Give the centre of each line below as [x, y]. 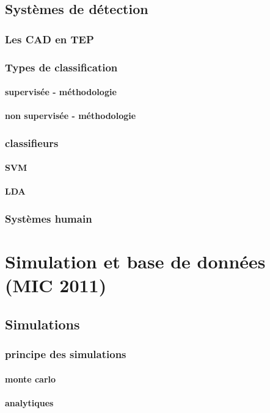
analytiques [29, 402]
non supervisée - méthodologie [71, 116]
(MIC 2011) [56, 285]
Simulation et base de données [135, 261]
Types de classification [61, 67]
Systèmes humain [49, 218]
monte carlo [31, 379]
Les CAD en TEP [49, 39]
